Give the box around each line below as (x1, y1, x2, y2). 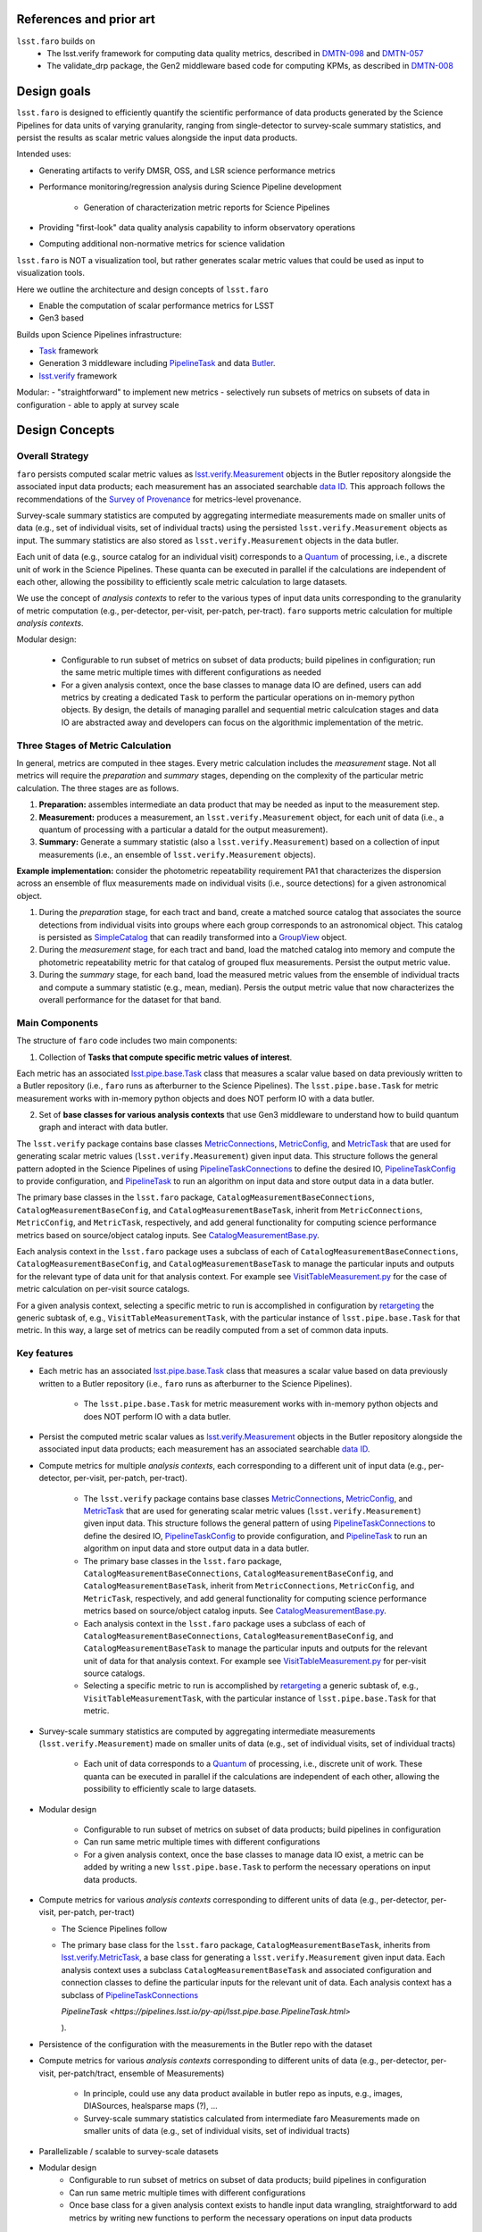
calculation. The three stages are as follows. (16, 782, 179, 794)
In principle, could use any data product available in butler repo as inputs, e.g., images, (83, 2088, 403, 2098)
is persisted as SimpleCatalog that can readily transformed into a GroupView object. (38, 932, 347, 943)
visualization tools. (16, 268, 85, 279)
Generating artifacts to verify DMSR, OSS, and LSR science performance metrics (38, 165, 336, 176)
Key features (16, 1347, 74, 1360)
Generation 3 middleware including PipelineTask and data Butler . (38, 358, 276, 369)
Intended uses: (16, 148, 71, 160)
